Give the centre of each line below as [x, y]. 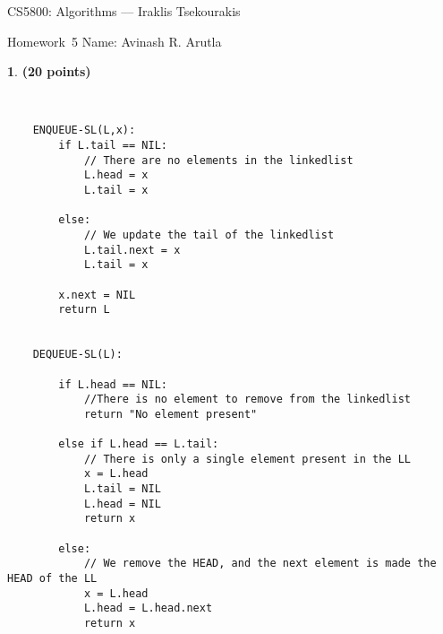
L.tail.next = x [132, 250]
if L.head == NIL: [113, 384]
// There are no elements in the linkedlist [218, 160]
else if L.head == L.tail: [139, 444]
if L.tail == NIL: [113, 146]
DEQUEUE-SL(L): [77, 355]
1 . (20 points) [49, 71]
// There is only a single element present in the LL [247, 459]
